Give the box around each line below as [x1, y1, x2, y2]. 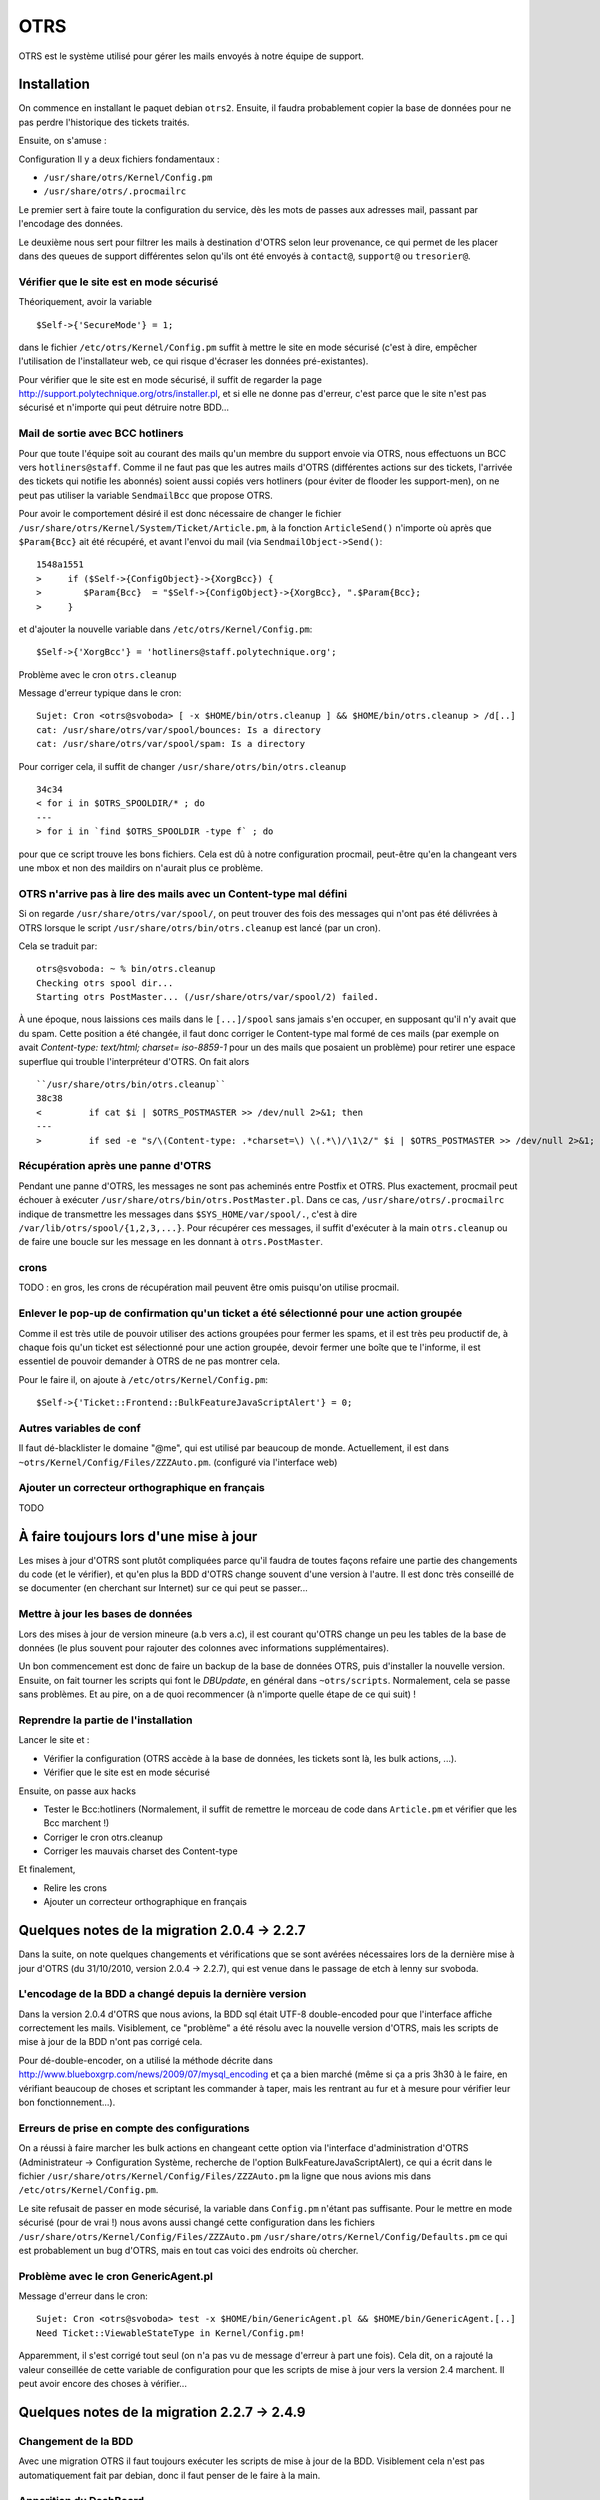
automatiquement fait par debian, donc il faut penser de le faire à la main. [18, 2469, 321, 2481]
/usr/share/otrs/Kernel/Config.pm [43, 172, 213, 184]
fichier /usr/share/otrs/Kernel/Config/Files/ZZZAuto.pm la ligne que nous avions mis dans [18, 2170, 432, 2182]
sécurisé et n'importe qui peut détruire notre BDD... [18, 401, 230, 414]
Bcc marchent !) [43, 1817, 110, 1829]
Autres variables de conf [18, 1421, 142, 1435]
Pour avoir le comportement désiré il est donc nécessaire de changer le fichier [18, 508, 342, 520]
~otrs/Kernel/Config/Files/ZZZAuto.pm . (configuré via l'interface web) [18, 1456, 338, 1468]
